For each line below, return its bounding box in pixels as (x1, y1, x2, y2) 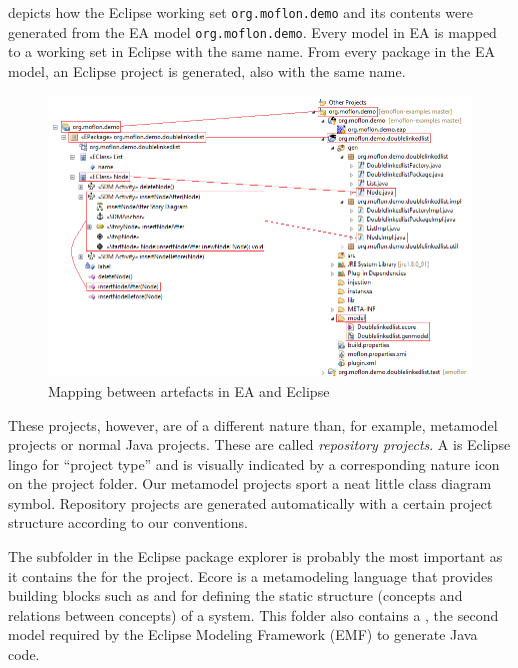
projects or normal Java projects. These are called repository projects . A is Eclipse (8, 434, 511, 455)
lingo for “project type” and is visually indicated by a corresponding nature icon (8, 453, 500, 474)
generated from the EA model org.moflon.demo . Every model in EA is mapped (8, 21, 497, 42)
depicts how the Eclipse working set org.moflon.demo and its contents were (8, 2, 474, 22)
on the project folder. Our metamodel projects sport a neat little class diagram (8, 473, 492, 494)
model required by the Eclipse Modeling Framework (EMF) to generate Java (8, 624, 478, 645)
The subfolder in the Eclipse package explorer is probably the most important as (8, 546, 503, 567)
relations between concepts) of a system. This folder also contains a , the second (8, 604, 499, 625)
